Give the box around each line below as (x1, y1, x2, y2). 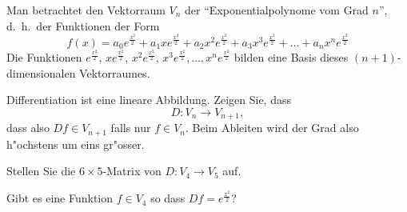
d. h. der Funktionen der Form (6, 17, 160, 34)
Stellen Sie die (6, 162, 76, 179)
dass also (6, 119, 50, 136)
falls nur (110, 119, 151, 136)
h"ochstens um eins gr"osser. (6, 135, 145, 152)
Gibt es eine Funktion (6, 190, 113, 206)
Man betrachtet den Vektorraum (6, 2, 166, 18)
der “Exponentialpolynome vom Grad (185, 2, 369, 18)
